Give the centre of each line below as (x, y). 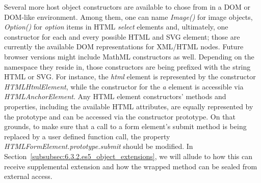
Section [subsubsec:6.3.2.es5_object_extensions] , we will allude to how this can (128, 156)
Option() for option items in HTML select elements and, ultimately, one (116, 27)
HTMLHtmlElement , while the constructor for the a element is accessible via (124, 86)
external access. (28, 176)
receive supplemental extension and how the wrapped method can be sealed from (131, 166)
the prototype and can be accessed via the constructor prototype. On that (120, 116)
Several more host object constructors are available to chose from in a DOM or (127, 7)
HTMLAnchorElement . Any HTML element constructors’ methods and (115, 96)
